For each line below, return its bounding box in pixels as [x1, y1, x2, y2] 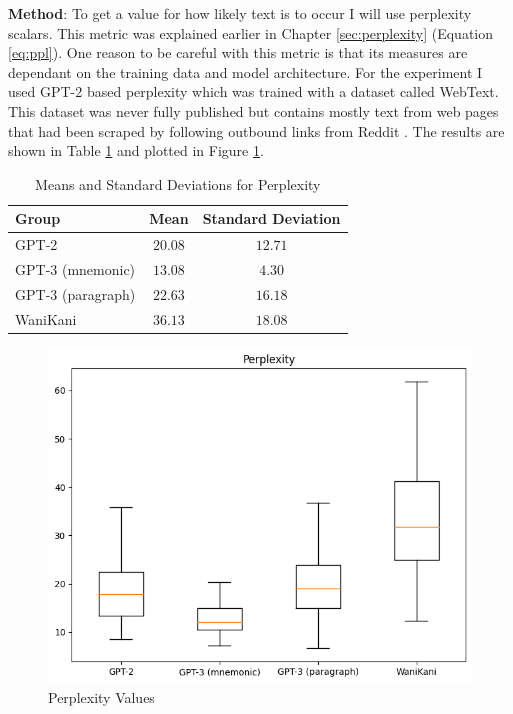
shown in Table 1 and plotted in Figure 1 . [8, 140, 264, 161]
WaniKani [15, 308, 77, 329]
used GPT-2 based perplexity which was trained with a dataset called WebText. [8, 81, 499, 102]
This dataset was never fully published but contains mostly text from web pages [8, 100, 499, 121]
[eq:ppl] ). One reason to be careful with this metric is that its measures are [8, 42, 468, 63]
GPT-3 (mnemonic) [15, 259, 136, 280]
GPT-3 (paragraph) [15, 283, 136, 304]
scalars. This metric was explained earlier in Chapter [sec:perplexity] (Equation [8, 22, 494, 43]
